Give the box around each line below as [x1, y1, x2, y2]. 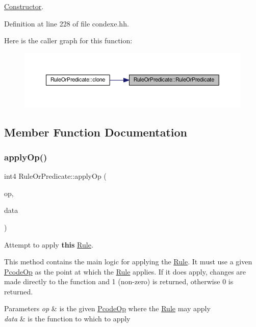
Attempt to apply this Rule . [4, 239, 93, 250]
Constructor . [4, 1, 44, 11]
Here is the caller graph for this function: [4, 35, 133, 46]
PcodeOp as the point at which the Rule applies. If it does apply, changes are [4, 266, 246, 277]
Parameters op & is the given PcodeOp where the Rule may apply [4, 303, 211, 314]
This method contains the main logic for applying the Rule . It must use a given [4, 256, 252, 267]
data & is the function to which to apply [4, 313, 131, 324]
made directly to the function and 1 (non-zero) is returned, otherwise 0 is [4, 276, 234, 287]
